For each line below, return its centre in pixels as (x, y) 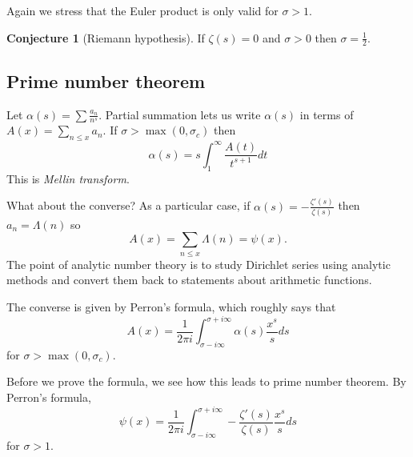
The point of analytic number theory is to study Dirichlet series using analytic (198, 264)
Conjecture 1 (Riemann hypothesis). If (106, 37)
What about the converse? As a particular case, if (128, 205)
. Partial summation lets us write (180, 114)
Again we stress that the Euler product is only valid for (142, 10)
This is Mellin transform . (68, 178)
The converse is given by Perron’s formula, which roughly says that (171, 306)
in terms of (327, 114)
